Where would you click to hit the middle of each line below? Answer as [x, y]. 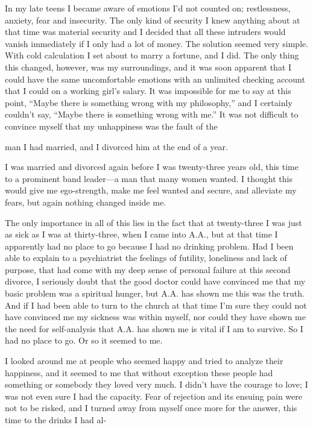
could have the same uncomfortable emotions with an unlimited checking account [155, 79]
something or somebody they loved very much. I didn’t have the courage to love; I [156, 384]
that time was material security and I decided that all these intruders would [145, 32]
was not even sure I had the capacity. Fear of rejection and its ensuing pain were [153, 396]
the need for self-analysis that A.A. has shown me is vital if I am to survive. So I [154, 328]
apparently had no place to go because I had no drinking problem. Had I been [149, 246]
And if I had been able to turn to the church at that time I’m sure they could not [156, 305]
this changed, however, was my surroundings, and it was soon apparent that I [148, 67]
